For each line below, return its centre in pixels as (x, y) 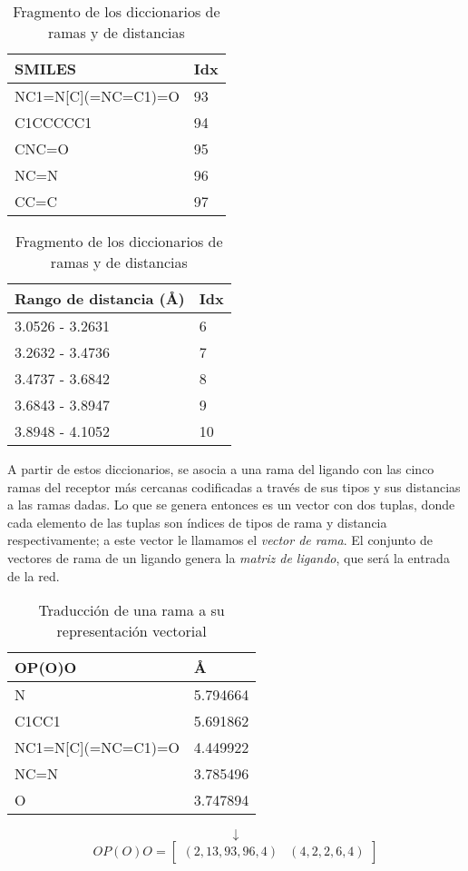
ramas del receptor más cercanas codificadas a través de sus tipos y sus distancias (234, 486)
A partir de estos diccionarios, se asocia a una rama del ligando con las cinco (221, 469)
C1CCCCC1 (54, 122)
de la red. (34, 575)
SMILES (46, 69)
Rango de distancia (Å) (100, 298)
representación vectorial (132, 631)
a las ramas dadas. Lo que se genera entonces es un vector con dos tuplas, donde (231, 505)
